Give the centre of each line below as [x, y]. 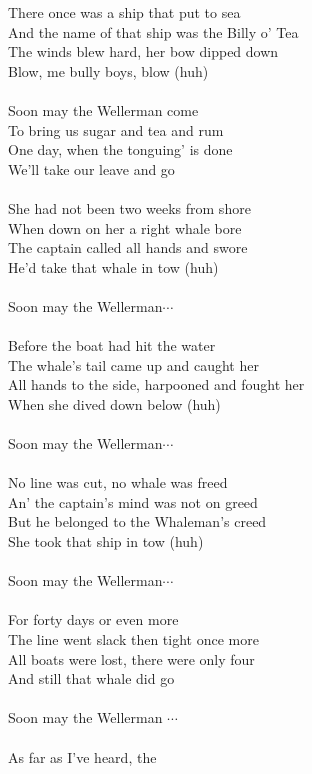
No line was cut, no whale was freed [118, 482]
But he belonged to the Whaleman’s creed [137, 521]
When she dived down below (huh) [114, 403]
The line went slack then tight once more [133, 639]
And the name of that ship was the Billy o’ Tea [153, 31]
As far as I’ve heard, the [82, 756]
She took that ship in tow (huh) [106, 541]
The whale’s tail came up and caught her [133, 364]
